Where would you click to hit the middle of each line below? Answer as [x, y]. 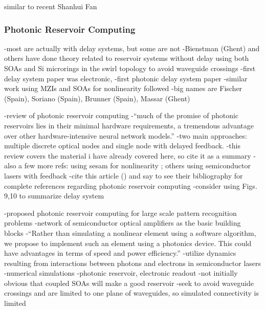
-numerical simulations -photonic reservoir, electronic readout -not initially [121, 273]
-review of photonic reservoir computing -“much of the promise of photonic [122, 115]
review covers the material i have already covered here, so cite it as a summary [128, 155]
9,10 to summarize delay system [54, 196]
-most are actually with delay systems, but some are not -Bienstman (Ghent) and [132, 48]
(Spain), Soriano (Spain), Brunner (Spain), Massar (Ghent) [97, 98]
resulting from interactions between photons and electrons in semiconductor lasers [133, 263]
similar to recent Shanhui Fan [51, 6]
